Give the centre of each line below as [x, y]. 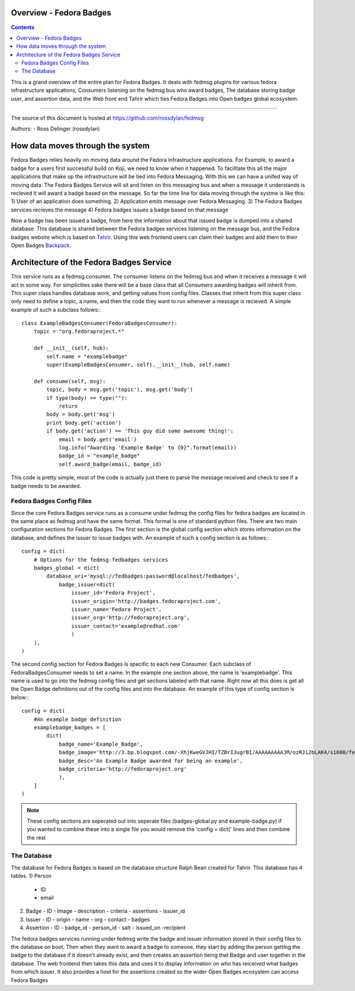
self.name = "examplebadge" [87, 356]
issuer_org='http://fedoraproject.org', [131, 618]
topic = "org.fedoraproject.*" [79, 331]
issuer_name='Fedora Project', [117, 609]
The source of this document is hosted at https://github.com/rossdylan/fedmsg [107, 118]
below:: [20, 697]
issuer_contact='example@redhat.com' [126, 626]
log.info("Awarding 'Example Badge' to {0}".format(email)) [148, 448]
